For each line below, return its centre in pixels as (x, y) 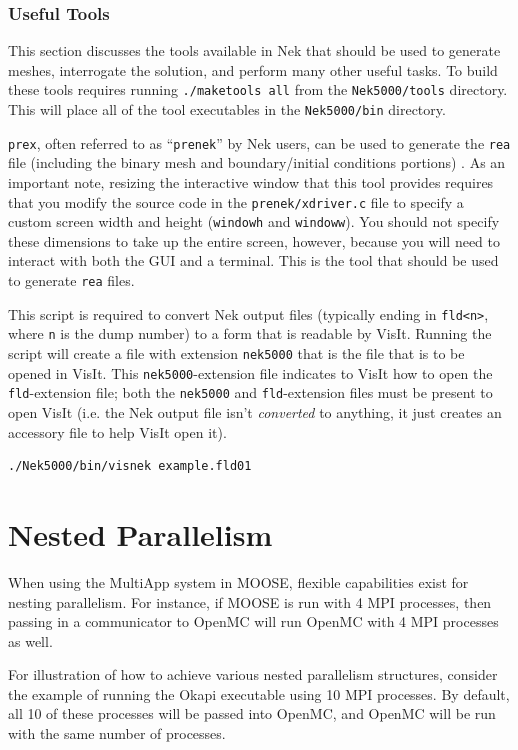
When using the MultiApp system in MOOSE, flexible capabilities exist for (238, 581)
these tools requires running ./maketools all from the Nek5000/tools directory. (258, 89)
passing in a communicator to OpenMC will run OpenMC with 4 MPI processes (253, 621)
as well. (30, 640)
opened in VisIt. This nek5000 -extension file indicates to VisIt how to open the (250, 372)
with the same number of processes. (117, 733)
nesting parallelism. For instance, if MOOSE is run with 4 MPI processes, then (250, 601)
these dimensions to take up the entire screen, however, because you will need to (254, 240)
